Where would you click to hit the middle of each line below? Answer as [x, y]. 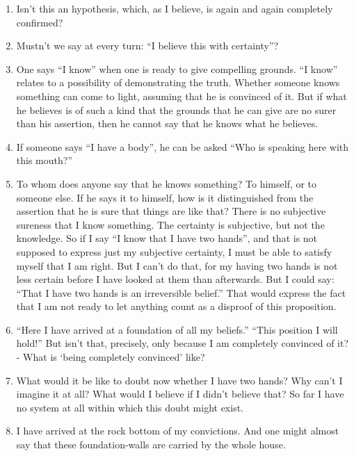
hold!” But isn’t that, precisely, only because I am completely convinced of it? [183, 343]
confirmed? [40, 22]
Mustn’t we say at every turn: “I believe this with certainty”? [147, 46]
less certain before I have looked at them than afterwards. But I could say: [175, 279]
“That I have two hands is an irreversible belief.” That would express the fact [181, 292]
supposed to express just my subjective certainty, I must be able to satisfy [174, 251]
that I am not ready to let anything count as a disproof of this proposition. [176, 306]
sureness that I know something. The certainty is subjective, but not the [170, 224]
